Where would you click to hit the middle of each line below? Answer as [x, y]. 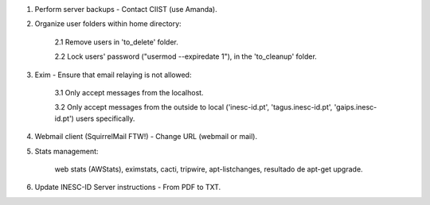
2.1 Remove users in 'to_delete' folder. [117, 42]
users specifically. [106, 118]
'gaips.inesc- [356, 107]
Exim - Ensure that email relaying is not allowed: [113, 75]
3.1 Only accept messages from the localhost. [129, 92]
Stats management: [66, 151]
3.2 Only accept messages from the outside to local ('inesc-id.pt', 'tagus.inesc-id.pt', [193, 107]
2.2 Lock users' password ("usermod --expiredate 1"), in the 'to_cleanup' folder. [186, 56]
